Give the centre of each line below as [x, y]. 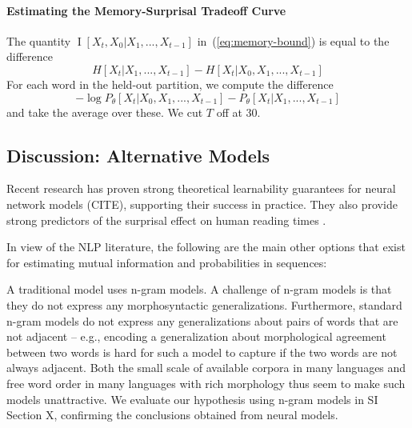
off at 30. [238, 112]
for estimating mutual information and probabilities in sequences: [167, 262]
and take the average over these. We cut [105, 112]
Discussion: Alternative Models [138, 155]
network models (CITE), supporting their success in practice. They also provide [202, 204]
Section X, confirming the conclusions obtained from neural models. [172, 415]
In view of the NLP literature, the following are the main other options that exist [206, 247]
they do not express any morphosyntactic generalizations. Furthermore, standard [204, 304]
